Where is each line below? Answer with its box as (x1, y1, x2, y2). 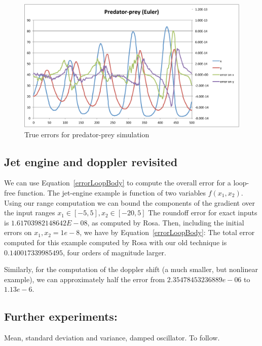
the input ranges (4, 207, 55, 218)
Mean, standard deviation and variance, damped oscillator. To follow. (4, 332, 220, 343)
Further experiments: (4, 309, 118, 324)
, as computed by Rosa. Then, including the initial (87, 217, 244, 227)
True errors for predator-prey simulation (24, 129, 149, 139)
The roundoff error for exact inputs (148, 207, 257, 218)
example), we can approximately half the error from (4, 274, 165, 284)
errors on (4, 227, 32, 238)
